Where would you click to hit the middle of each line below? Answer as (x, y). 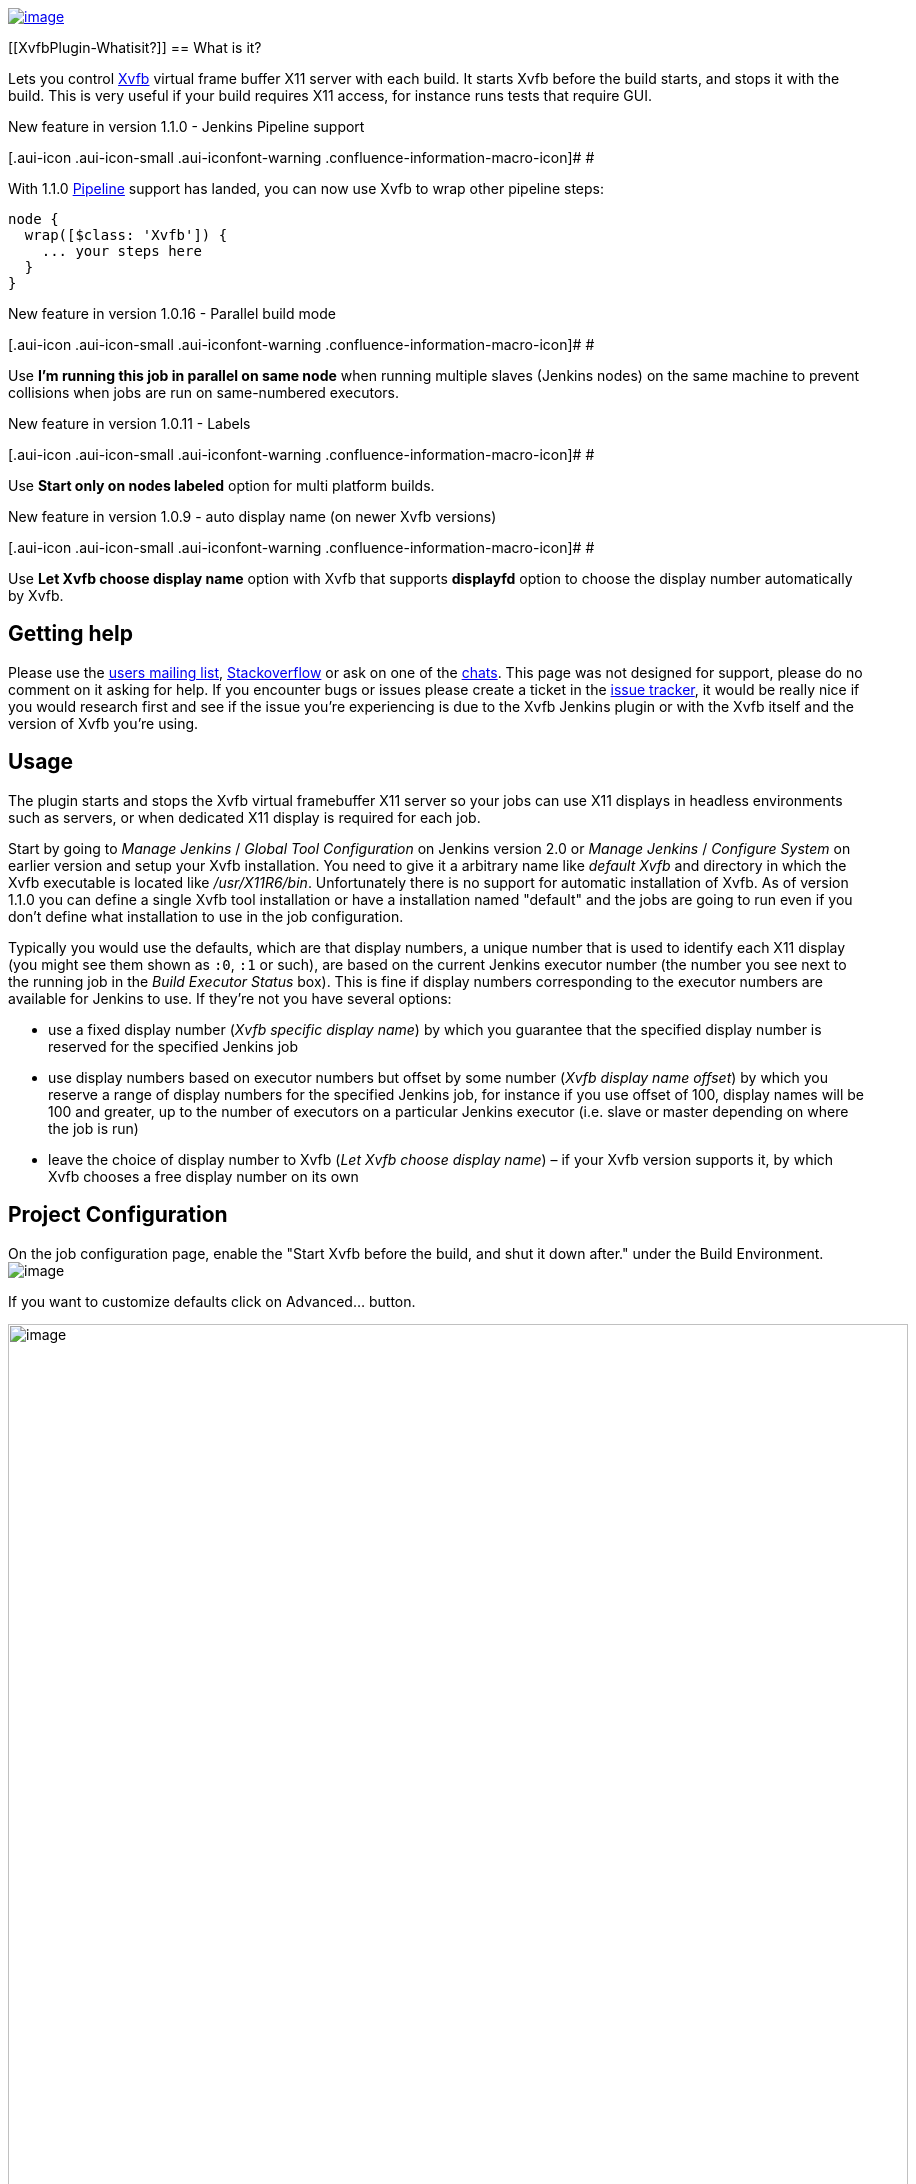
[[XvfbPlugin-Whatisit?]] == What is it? (135, 47)
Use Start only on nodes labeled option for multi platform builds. (221, 485)
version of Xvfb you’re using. (103, 723)
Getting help (70, 634)
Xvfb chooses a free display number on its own (203, 1176)
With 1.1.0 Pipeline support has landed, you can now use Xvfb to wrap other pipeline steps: (306, 188)
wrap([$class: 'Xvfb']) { (126, 235)
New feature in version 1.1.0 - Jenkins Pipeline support (186, 126)
